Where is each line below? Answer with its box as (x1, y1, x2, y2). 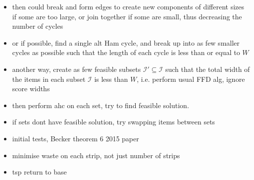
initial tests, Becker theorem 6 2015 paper (12, 133, 139, 143)
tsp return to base (12, 167, 67, 177)
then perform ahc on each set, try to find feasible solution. (12, 100, 189, 110)
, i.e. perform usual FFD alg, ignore (137, 73, 245, 84)
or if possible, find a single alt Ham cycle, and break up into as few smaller (12, 37, 240, 48)
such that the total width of (165, 63, 250, 74)
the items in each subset (12, 73, 86, 84)
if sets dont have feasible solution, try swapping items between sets (12, 117, 215, 127)
